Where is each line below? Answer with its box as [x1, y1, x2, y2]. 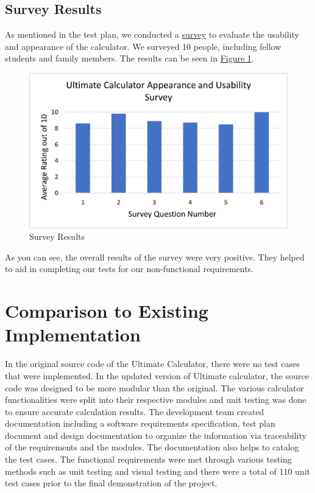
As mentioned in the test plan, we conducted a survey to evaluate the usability [5, 28, 299, 41]
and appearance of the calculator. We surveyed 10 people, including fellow [5, 40, 281, 52]
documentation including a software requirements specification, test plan [5, 417, 275, 430]
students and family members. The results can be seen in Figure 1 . [5, 52, 254, 65]
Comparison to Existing [5, 298, 208, 323]
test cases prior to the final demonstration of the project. [5, 477, 218, 489]
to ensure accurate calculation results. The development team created [5, 405, 264, 418]
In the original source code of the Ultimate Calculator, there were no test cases [5, 357, 300, 370]
